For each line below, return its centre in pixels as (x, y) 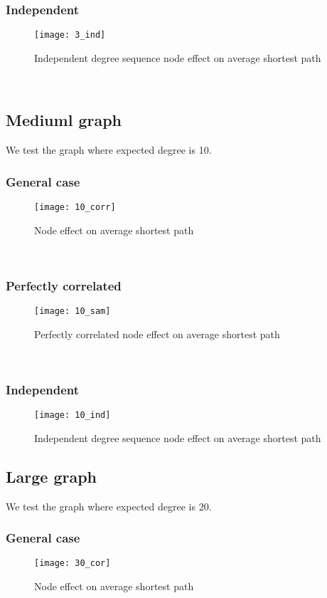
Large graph (52, 476)
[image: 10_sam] (73, 311)
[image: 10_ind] (73, 415)
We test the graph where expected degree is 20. (109, 506)
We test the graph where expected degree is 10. (109, 150)
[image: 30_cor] (73, 563)
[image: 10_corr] (75, 208)
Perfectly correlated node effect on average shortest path (157, 334)
